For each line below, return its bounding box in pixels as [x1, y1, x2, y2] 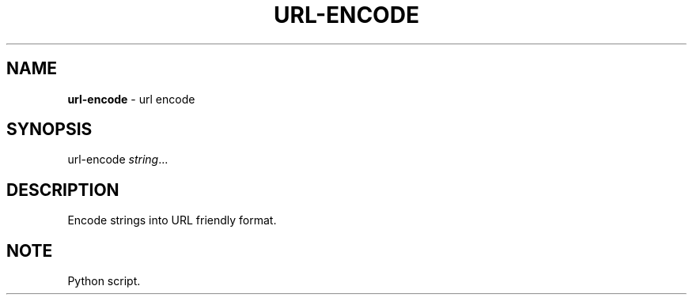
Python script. [67, 274, 141, 288]
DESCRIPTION [6, 179, 119, 200]
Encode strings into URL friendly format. [67, 213, 277, 228]
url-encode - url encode [67, 92, 195, 106]
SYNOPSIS [6, 119, 93, 140]
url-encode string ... [67, 152, 169, 167]
